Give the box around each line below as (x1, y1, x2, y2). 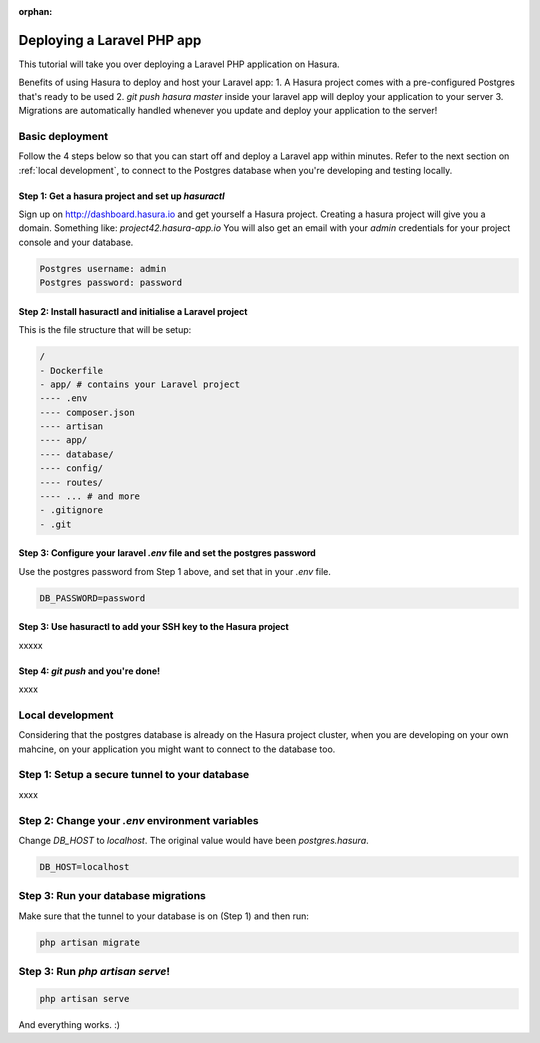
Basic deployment (18, 129, 109, 143)
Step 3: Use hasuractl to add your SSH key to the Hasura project (18, 621, 289, 633)
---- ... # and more (39, 491, 140, 502)
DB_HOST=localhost (39, 861, 130, 872)
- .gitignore (39, 505, 104, 516)
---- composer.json (39, 406, 135, 418)
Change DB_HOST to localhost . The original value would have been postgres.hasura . (18, 834, 369, 846)
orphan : (18, 6, 53, 17)
